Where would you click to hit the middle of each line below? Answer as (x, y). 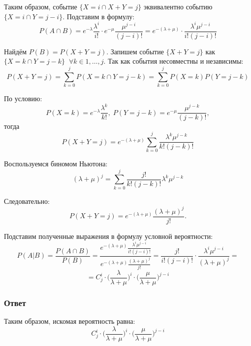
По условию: (23, 98)
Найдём (16, 51)
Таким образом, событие (41, 6)
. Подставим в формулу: (99, 16)
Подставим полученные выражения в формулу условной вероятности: (109, 236)
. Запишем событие (135, 51)
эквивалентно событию (178, 6)
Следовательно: (27, 201)
